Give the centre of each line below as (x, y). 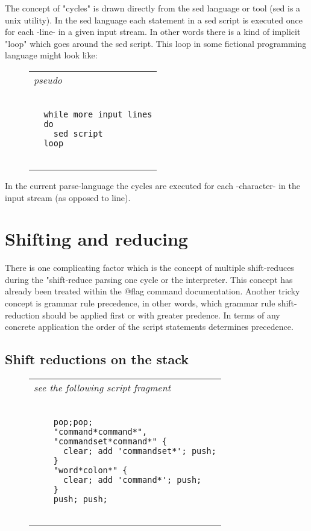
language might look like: (51, 55)
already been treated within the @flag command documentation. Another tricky (152, 291)
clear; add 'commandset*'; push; (140, 451)
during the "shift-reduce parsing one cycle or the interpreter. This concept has (149, 279)
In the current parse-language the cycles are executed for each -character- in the (152, 185)
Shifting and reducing (96, 239)
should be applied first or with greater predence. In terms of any (161, 315)
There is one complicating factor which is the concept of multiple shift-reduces (149, 268)
